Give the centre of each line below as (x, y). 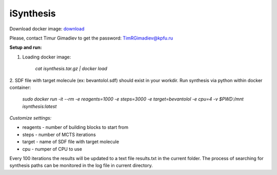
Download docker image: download (47, 29)
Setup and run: (26, 47)
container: (20, 87)
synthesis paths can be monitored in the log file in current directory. (81, 166)
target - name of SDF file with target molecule (71, 142)
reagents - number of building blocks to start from (75, 127)
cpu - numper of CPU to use (52, 149)
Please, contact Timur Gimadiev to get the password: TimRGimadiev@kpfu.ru (91, 38)
